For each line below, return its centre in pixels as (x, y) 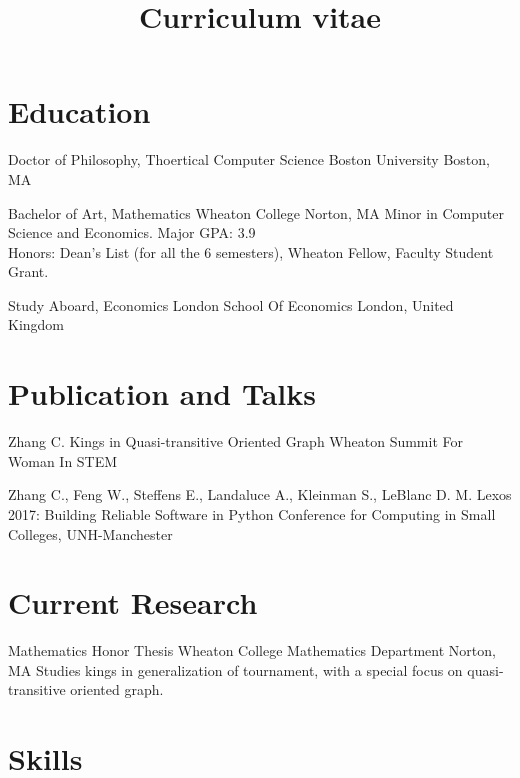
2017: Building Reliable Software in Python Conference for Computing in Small (252, 513)
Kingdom (36, 324)
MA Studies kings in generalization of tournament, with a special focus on (235, 669)
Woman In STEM (63, 460)
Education (79, 111)
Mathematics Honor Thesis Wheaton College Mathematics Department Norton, (252, 650)
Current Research (133, 602)
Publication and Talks (162, 393)
